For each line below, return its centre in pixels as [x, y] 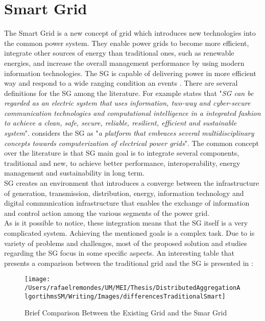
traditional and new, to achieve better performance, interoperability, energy [122, 163]
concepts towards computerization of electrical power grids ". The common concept [131, 143]
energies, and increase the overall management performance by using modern [124, 63]
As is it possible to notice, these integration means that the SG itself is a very [126, 223]
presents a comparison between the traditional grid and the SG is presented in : [129, 263]
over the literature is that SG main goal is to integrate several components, [122, 153]
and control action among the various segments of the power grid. [107, 213]
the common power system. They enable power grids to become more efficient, [127, 43]
